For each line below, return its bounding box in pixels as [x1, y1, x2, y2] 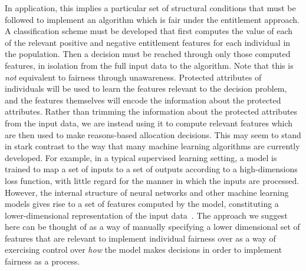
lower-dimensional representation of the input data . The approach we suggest [5, 209, 288, 221]
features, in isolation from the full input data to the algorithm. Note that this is [5, 59, 294, 71]
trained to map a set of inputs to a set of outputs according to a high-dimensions [5, 163, 298, 175]
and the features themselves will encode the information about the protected [5, 93, 281, 106]
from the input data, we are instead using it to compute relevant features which [5, 116, 293, 129]
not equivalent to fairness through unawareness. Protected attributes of [5, 71, 262, 83]
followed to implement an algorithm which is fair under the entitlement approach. [5, 13, 300, 25]
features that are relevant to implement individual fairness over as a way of [5, 232, 276, 244]
